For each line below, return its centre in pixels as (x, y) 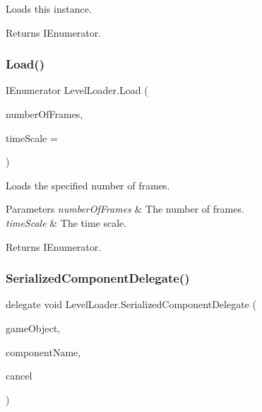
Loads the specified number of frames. (88, 185)
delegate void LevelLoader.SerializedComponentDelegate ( (131, 304)
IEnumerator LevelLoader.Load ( (77, 90)
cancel (19, 376)
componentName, (43, 352)
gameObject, (33, 328)
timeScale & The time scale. (66, 222)
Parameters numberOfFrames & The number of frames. (125, 209)
